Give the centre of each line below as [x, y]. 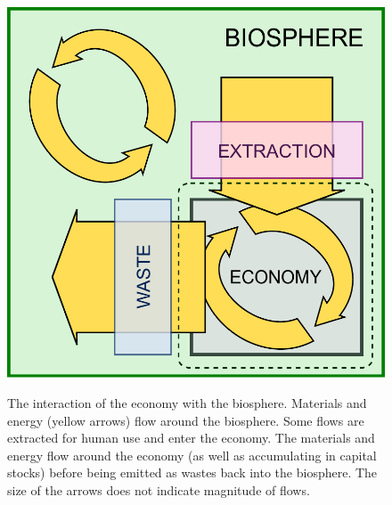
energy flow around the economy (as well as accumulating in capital [192, 455]
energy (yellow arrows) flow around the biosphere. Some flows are [186, 420]
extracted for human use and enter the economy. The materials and [191, 438]
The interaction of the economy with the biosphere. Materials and [187, 402]
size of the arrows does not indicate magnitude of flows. [159, 489]
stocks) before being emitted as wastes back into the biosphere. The [192, 472]
